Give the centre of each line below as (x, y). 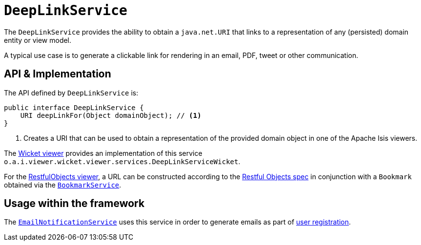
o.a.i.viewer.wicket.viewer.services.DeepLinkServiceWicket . (122, 161)
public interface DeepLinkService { (74, 107)
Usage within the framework (74, 204)
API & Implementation (58, 74)
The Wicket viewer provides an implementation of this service (103, 153)
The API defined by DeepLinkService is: (71, 93)
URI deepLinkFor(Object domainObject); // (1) (111, 115)
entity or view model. (38, 40)
